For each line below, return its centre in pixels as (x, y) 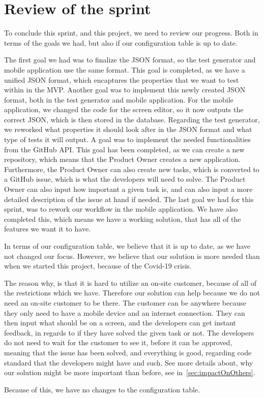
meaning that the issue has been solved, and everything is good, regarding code (128, 352)
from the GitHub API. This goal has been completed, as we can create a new (124, 149)
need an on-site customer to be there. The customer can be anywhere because (125, 302)
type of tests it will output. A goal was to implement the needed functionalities (127, 139)
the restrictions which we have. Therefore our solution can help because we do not (132, 293)
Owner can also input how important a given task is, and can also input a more (128, 189)
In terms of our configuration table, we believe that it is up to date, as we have (127, 246)
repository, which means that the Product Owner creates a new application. (122, 159)
